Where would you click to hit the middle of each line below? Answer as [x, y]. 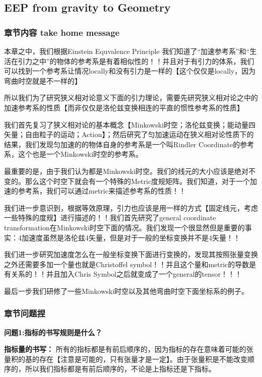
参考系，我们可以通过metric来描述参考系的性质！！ [102, 191]
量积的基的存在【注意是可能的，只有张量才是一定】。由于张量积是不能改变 [126, 359]
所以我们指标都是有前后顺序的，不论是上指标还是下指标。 [120, 369]
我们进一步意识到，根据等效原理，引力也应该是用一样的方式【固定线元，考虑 [131, 207]
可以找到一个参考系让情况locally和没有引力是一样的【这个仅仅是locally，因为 [130, 71]
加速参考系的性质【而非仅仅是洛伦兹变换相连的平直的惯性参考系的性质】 [124, 107]
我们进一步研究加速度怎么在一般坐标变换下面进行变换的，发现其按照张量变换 [131, 254]
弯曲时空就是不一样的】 [43, 80]
